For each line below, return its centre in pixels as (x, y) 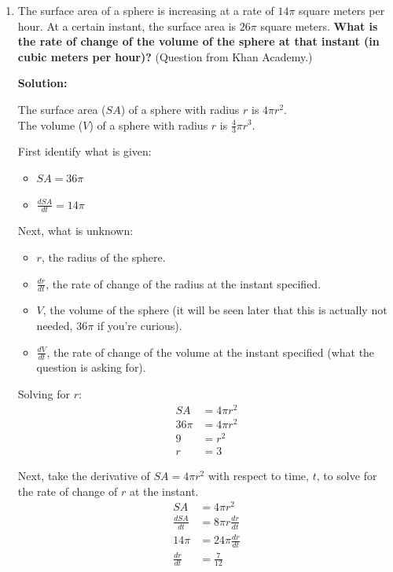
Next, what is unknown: (75, 231)
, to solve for (347, 475)
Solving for (44, 394)
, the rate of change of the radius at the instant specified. (184, 283)
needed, (55, 326)
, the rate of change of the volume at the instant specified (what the (211, 352)
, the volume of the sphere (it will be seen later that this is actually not (215, 310)
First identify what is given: (84, 151)
